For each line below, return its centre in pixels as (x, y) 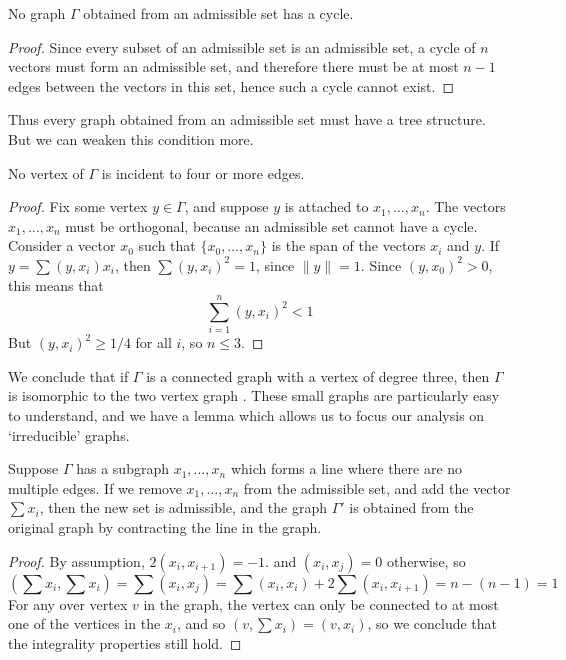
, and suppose (226, 206)
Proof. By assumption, (76, 560)
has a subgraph (122, 468)
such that (167, 245)
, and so (201, 623)
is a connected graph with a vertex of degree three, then (318, 375)
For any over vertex (68, 603)
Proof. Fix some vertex (78, 206)
